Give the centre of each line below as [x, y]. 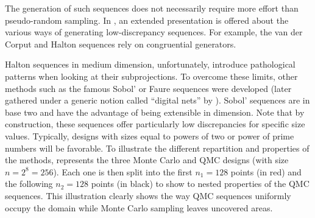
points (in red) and [266, 171]
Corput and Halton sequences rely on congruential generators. [121, 44]
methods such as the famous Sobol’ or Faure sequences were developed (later [148, 88]
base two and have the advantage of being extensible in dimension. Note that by [155, 112]
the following [29, 184]
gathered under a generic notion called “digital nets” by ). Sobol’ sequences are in [157, 100]
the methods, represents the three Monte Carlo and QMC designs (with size [147, 160]
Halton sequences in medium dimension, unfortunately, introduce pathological [150, 64]
